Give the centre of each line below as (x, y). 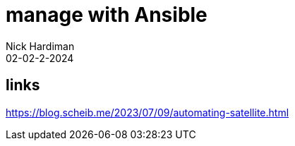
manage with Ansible (107, 15)
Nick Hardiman (40, 46)
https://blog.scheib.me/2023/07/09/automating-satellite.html (147, 112)
